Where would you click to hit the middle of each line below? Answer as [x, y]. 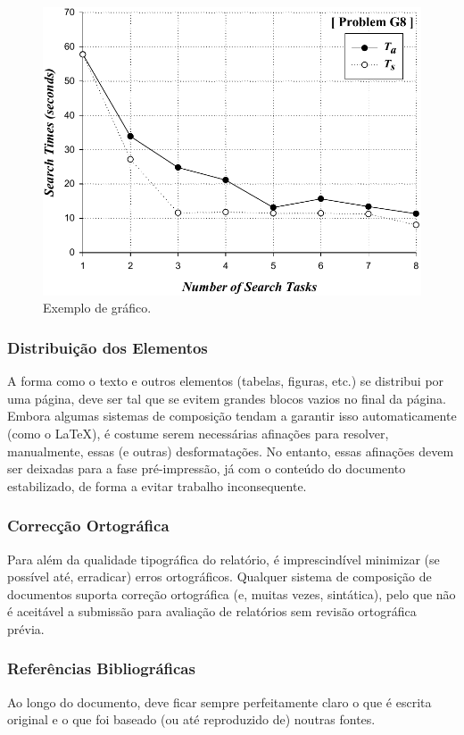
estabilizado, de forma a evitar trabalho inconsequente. [157, 485]
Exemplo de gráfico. [97, 308]
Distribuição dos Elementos [108, 347]
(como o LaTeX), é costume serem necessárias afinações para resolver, [198, 433]
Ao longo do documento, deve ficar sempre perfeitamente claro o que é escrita [220, 702]
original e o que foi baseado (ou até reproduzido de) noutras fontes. [191, 719]
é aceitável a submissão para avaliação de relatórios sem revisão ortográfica [212, 611]
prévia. [26, 628]
